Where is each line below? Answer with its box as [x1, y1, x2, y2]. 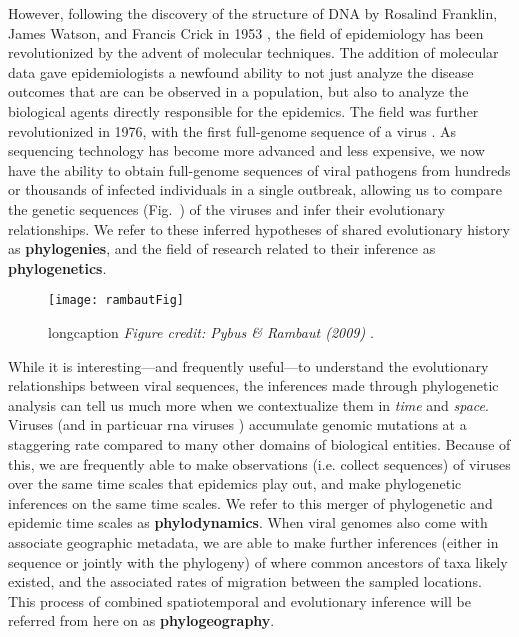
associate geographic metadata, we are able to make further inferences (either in [8, 531, 499, 552]
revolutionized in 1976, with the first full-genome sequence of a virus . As [8, 120, 457, 141]
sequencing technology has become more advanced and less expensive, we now [8, 140, 485, 161]
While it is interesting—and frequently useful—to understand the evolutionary [8, 355, 489, 376]
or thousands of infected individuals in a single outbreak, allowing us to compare [8, 179, 503, 200]
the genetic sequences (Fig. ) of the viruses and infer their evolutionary [8, 198, 445, 219]
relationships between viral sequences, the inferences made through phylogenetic [8, 375, 499, 396]
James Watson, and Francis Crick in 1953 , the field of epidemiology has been [8, 22, 484, 43]
